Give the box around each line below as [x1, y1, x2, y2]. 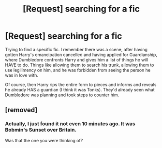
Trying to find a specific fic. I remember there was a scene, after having [5, 46, 147, 52]
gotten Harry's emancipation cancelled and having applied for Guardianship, [5, 52, 157, 58]
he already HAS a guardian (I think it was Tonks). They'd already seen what [5, 87, 155, 92]
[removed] [5, 106, 38, 114]
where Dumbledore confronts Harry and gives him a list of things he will [5, 57, 148, 62]
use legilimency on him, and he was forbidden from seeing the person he [5, 67, 151, 73]
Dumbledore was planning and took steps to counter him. [5, 92, 119, 98]
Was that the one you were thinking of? [5, 137, 83, 143]
